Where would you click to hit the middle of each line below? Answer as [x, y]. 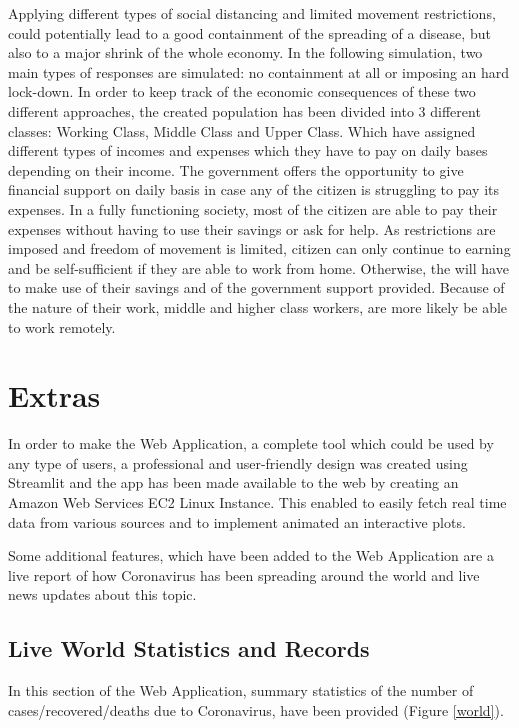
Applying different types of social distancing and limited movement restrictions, [252, 13]
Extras [54, 395]
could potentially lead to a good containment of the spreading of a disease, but [249, 32]
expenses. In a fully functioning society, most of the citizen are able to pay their [253, 208]
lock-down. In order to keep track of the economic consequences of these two [242, 91]
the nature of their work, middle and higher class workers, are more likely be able [258, 306]
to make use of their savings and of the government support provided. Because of [256, 287]
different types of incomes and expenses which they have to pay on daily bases [248, 150]
